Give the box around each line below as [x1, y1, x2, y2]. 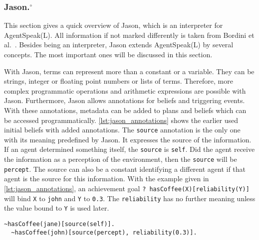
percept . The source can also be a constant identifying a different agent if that [4, 163, 246, 174]
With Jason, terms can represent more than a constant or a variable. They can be [4, 66, 255, 76]
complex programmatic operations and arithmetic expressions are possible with [4, 85, 246, 96]
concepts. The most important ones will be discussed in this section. [4, 49, 213, 59]
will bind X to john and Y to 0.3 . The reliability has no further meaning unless [4, 193, 256, 203]
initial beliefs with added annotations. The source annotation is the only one [4, 124, 241, 135]
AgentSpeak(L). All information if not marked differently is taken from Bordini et [4, 29, 255, 40]
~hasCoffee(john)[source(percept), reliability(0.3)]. [11, 229, 197, 236]
